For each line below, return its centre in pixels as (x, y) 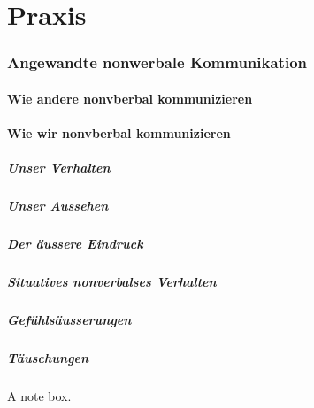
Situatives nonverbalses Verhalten (112, 282)
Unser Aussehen (58, 206)
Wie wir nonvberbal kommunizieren (119, 133)
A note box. (39, 396)
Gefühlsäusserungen (69, 320)
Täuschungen (48, 358)
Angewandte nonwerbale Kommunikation (157, 62)
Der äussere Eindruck (75, 244)
